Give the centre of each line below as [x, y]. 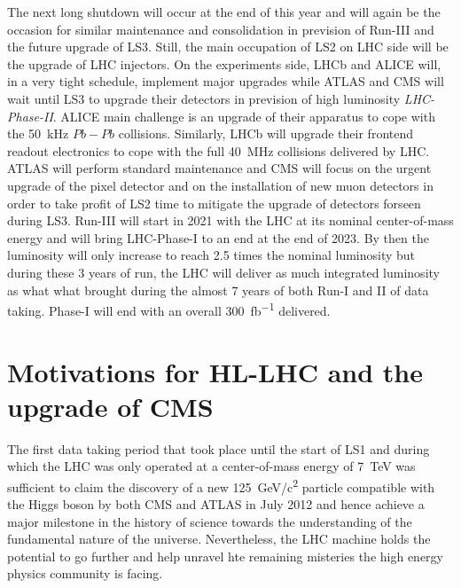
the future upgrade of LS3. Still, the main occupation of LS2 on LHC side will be [228, 47]
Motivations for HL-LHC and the [215, 371]
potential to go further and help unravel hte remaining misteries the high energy [225, 556]
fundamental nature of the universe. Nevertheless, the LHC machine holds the [219, 539]
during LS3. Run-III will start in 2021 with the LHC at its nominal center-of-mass [230, 220]
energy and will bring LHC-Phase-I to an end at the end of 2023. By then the [218, 237]
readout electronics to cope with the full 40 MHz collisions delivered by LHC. [219, 150]
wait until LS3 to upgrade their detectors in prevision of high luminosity [204, 98]
